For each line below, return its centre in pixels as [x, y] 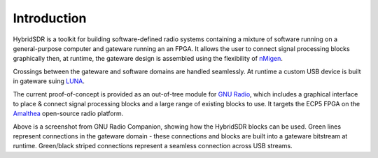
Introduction [50, 18]
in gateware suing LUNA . [49, 81]
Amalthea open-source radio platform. [68, 114]
